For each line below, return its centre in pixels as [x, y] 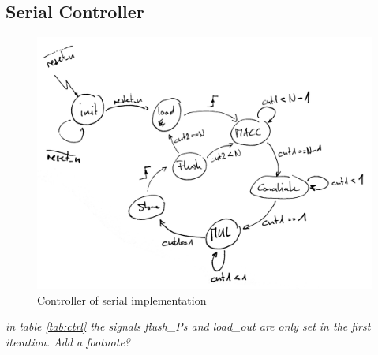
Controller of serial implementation [122, 299]
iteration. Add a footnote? [68, 341]
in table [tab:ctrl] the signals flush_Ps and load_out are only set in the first [188, 326]
